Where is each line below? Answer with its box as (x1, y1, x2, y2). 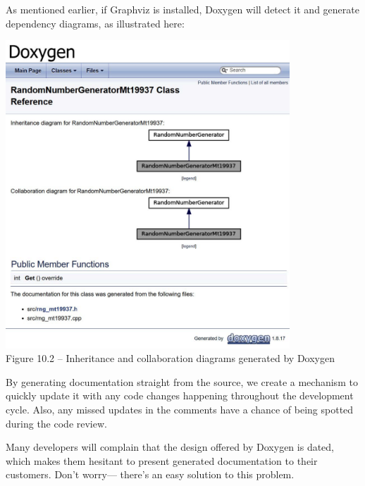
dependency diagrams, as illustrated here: (6, 15, 185, 30)
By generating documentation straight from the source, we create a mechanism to (6, 374, 358, 389)
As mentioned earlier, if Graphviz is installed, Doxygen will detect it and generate (6, 2, 359, 16)
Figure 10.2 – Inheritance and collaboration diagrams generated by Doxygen (6, 351, 335, 366)
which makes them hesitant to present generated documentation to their (6, 453, 318, 468)
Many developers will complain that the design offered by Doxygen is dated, (6, 440, 335, 454)
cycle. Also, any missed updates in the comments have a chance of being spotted (6, 401, 354, 416)
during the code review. (6, 416, 107, 430)
